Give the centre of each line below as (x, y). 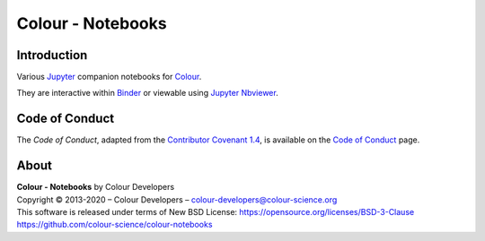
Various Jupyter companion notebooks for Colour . (109, 77)
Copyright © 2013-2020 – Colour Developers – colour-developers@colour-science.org (177, 199)
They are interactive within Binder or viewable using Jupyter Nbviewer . (147, 93)
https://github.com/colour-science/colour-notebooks (115, 225)
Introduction (52, 55)
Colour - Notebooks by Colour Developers (96, 187)
